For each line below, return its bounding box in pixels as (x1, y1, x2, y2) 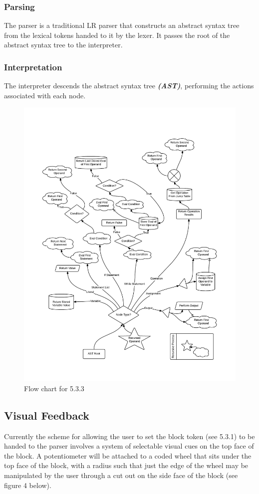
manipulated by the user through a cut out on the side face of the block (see (4, 470, 238, 481)
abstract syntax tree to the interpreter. (4, 39, 123, 50)
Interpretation (4, 60, 62, 73)
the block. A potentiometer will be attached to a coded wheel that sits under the (4, 450, 252, 461)
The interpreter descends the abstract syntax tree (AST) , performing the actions (4, 80, 254, 91)
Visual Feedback (4, 407, 90, 423)
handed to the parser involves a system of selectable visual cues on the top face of (4, 441, 254, 451)
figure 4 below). (4, 480, 51, 490)
